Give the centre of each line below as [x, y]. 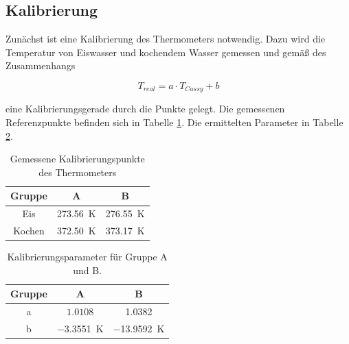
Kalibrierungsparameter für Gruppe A [87, 257]
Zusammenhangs [41, 65]
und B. [88, 270]
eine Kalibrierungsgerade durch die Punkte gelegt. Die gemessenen [145, 109]
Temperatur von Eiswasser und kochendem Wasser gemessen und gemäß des [166, 52]
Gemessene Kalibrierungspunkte [77, 159]
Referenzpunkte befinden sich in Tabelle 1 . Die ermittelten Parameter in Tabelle [174, 122]
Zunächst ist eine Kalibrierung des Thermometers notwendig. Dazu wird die [166, 39]
